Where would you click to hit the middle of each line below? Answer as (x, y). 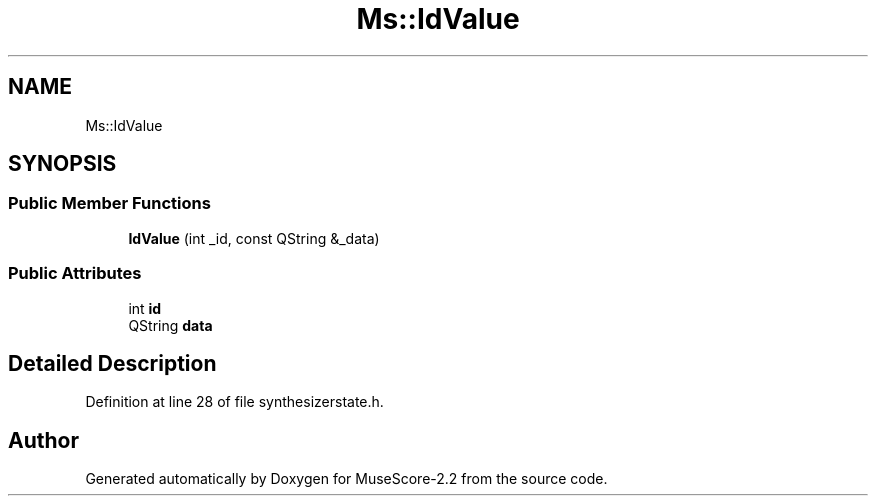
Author (43, 440)
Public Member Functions (109, 203)
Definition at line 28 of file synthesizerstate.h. (234, 402)
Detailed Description (112, 363)
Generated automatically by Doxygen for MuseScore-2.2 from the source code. (346, 479)
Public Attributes (75, 273)
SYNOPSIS (62, 164)
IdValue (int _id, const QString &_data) (254, 238)
